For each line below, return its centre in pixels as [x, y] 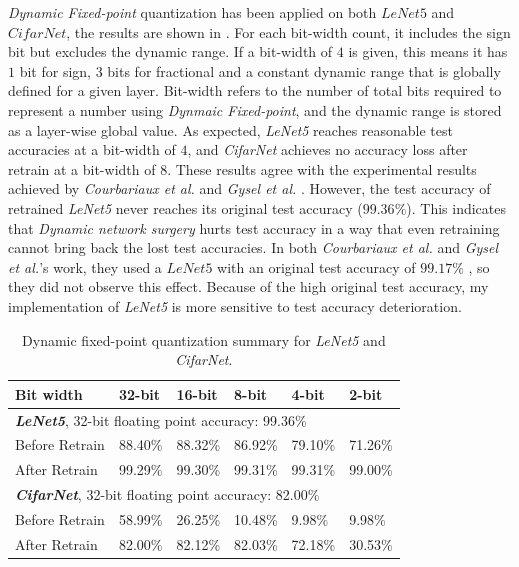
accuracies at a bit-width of [92, 149]
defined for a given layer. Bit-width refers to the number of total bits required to [255, 90]
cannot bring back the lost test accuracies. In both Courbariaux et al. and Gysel [253, 247]
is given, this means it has [428, 51]
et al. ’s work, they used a [85, 266]
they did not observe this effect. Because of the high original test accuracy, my [248, 286]
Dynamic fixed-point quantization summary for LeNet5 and [204, 339]
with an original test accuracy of [316, 266]
